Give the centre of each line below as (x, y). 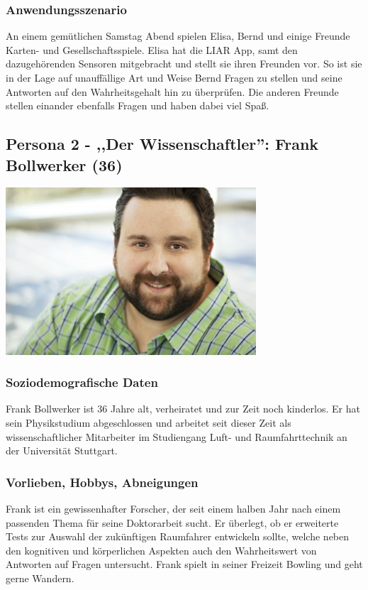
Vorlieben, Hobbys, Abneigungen (102, 482)
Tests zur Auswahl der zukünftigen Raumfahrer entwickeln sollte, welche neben (178, 536)
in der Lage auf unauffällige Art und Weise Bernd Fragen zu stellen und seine (174, 77)
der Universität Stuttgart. (62, 450)
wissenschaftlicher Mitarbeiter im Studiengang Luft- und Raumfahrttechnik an (177, 436)
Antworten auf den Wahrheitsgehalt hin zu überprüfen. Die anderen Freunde (172, 91)
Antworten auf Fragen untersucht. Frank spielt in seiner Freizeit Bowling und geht (184, 564)
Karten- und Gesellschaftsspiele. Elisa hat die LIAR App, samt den (152, 49)
